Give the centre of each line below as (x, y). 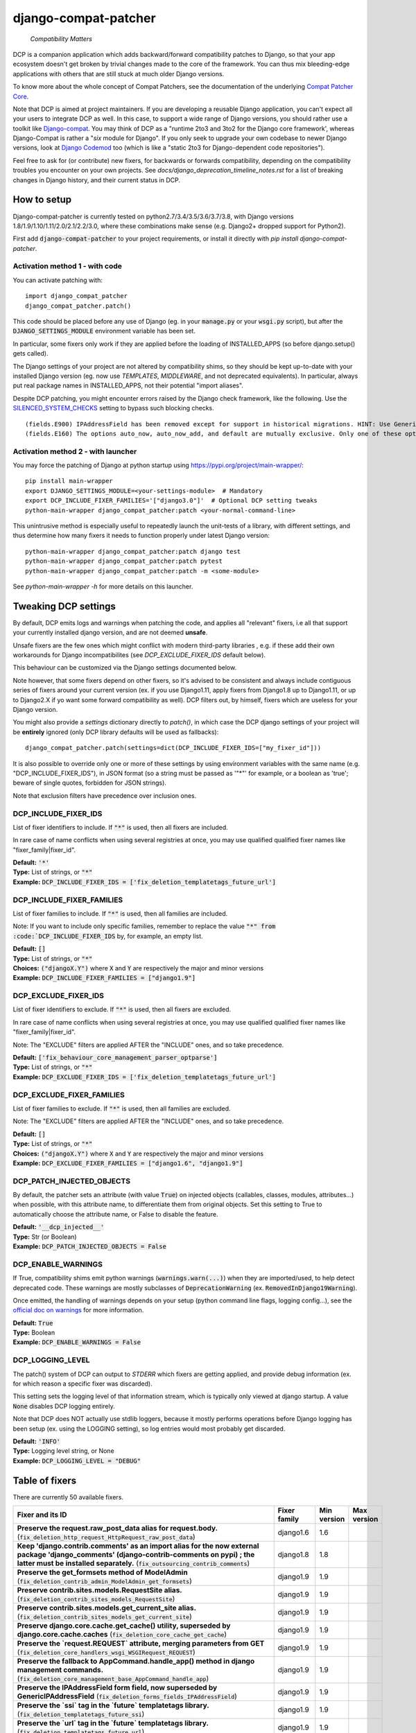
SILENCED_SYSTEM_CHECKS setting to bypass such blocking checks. (113, 408)
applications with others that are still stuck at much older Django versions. (119, 73)
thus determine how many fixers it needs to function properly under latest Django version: (141, 535)
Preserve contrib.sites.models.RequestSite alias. (100, 1590)
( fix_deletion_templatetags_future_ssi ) (81, 1714)
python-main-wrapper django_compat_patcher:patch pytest (124, 561)
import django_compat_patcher (77, 296)
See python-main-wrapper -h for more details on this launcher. (103, 586)
